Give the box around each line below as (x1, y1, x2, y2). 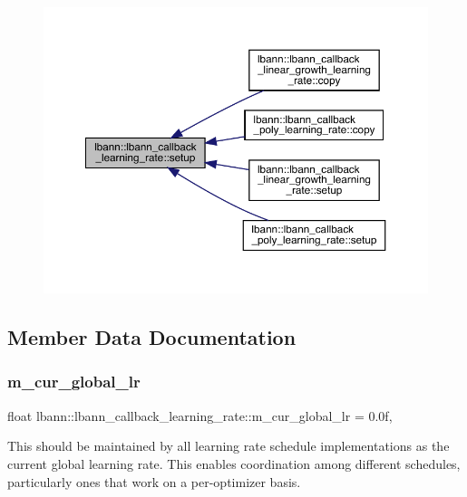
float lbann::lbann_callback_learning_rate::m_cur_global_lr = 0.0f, (7, 406, 393, 425)
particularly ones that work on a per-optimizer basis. (7, 472, 301, 491)
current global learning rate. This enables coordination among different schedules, (7, 454, 461, 473)
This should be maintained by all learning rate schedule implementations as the (7, 436, 450, 455)
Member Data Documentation (7, 323, 297, 351)
